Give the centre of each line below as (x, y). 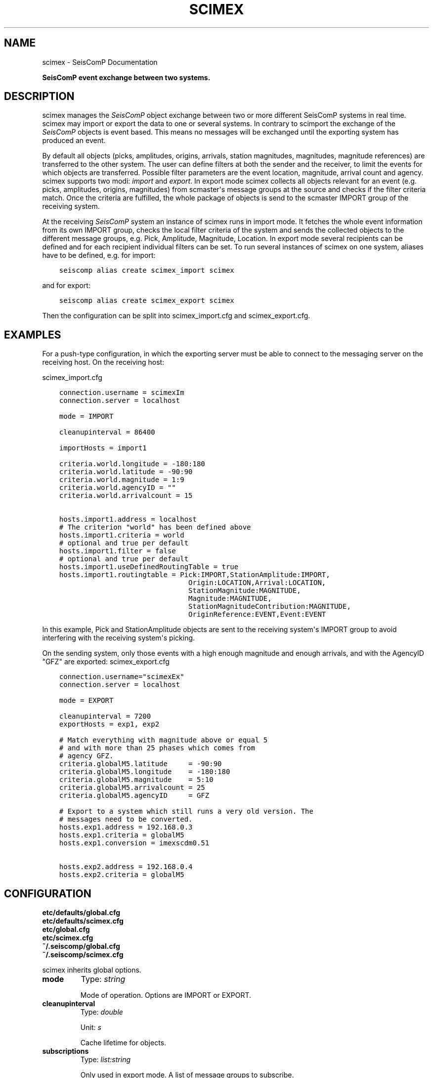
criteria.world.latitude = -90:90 (126, 472)
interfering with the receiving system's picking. (119, 638)
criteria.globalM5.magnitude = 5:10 (136, 780)
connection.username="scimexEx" (122, 677)
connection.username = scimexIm (122, 393)
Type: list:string (105, 1060)
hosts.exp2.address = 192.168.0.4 (126, 867)
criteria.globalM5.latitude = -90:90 (140, 764)
